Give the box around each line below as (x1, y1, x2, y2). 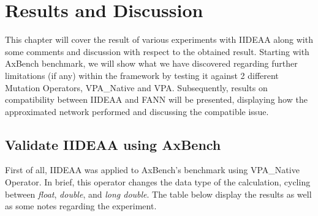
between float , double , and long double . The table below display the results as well (5, 187, 312, 200)
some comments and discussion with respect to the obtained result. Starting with (5, 45, 309, 58)
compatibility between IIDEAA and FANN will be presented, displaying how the (5, 93, 308, 106)
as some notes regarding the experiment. (5, 199, 157, 212)
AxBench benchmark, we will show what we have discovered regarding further (5, 57, 298, 70)
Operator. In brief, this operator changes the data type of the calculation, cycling (5, 176, 311, 188)
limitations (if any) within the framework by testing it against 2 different (5, 69, 279, 81)
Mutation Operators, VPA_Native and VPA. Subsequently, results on (5, 81, 268, 94)
